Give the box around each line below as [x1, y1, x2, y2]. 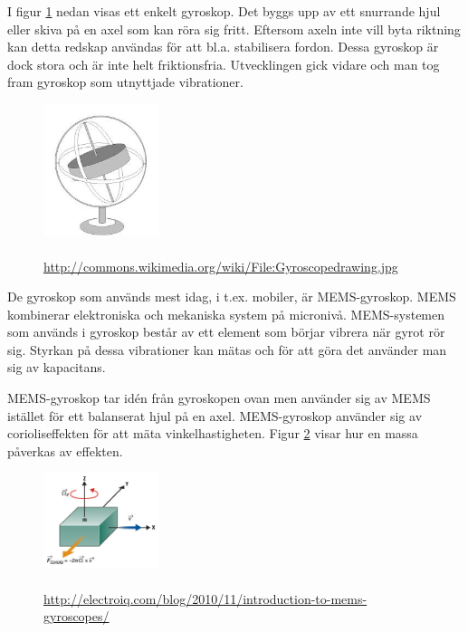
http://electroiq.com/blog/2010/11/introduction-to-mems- [43, 589, 368, 608]
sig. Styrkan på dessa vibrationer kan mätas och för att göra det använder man [7, 340, 447, 359]
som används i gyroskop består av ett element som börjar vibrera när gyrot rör [7, 322, 445, 341]
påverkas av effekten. [7, 441, 123, 460]
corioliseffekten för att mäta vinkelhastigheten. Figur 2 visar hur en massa [7, 424, 418, 443]
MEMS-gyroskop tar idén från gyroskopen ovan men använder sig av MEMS [7, 388, 431, 407]
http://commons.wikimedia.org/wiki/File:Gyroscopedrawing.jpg [43, 256, 398, 275]
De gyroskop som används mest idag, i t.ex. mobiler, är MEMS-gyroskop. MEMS [7, 287, 456, 306]
